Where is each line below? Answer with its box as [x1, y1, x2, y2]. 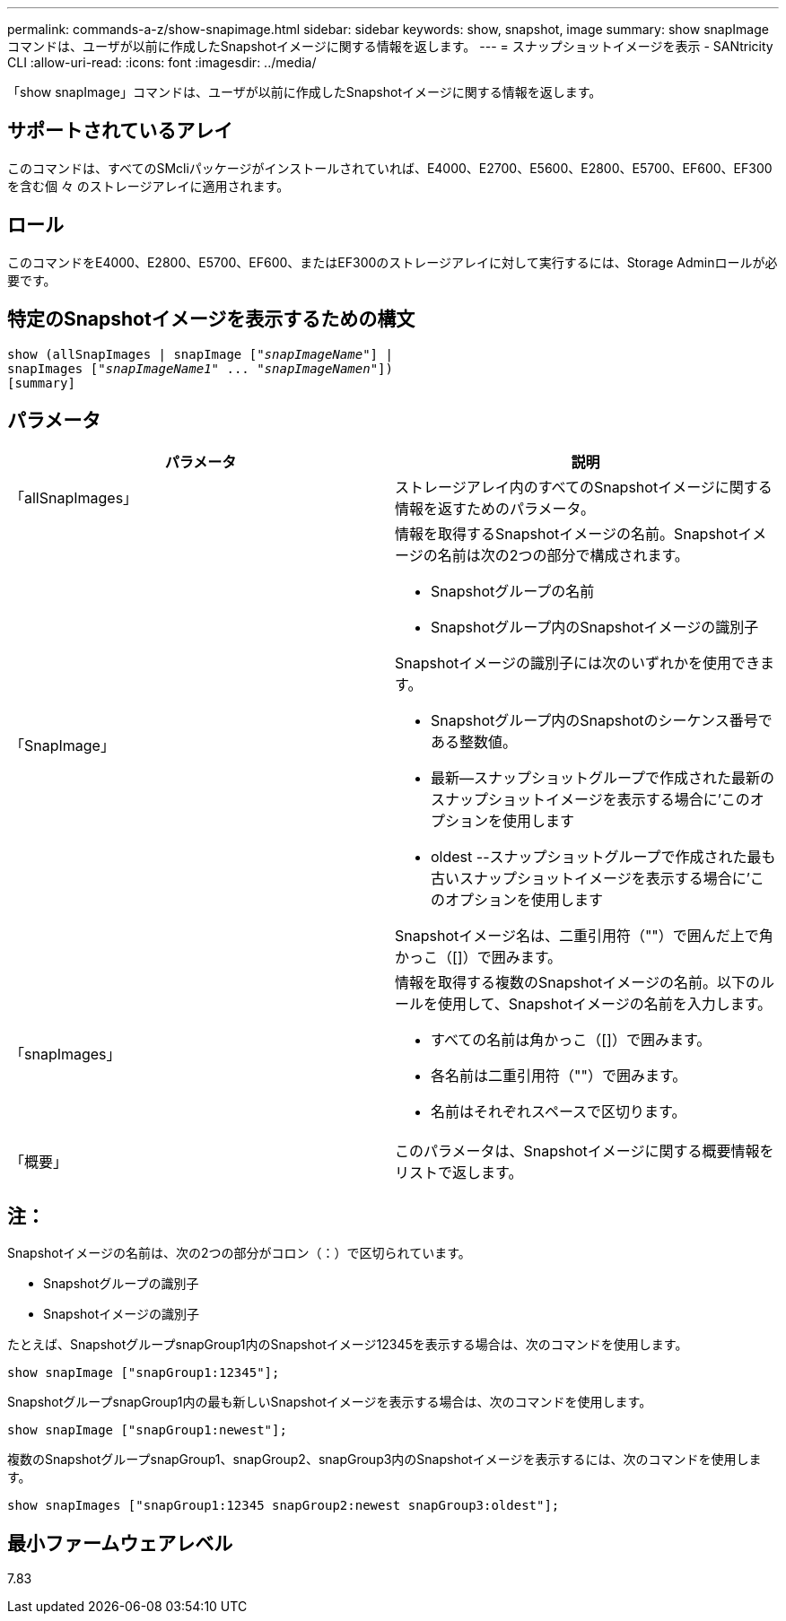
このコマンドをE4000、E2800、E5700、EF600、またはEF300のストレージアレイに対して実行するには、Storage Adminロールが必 [7, 254, 778, 270]
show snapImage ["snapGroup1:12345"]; [7, 1365, 280, 1381]
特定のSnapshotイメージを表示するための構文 [7, 308, 415, 331]
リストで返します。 [395, 1163, 523, 1182]
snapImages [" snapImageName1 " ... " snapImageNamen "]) [7, 361, 393, 376]
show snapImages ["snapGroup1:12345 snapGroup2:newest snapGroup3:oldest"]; [7, 1498, 560, 1513]
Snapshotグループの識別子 [43, 1276, 199, 1292]
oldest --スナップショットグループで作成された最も [431, 848, 776, 867]
